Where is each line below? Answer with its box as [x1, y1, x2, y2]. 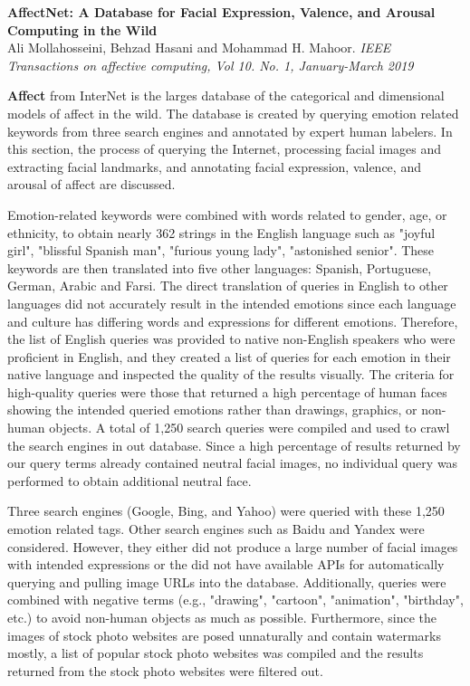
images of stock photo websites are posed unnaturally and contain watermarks [7, 625, 441, 644]
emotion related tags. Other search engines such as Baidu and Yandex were [7, 519, 425, 538]
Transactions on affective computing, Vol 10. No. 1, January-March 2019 [7, 55, 414, 74]
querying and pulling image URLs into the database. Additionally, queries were [7, 572, 446, 591]
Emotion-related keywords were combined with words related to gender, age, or [7, 205, 447, 224]
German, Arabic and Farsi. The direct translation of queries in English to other [7, 276, 448, 295]
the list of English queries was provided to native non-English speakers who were [7, 329, 456, 348]
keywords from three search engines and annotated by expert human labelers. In [7, 121, 453, 140]
